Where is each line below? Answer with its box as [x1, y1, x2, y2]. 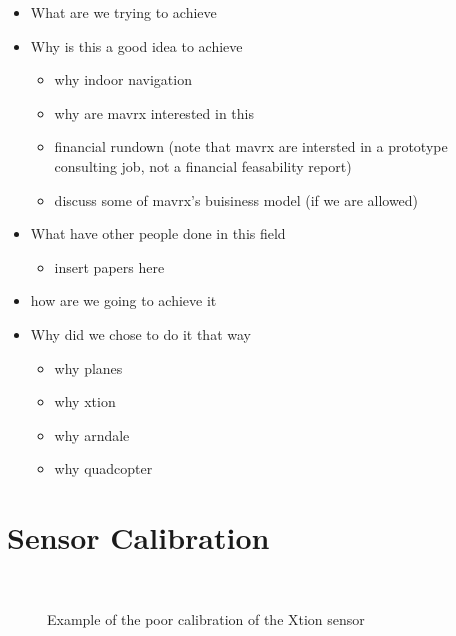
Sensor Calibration [7, 517, 270, 558]
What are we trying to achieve [30, 2, 217, 22]
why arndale [54, 424, 130, 445]
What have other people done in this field [30, 223, 286, 244]
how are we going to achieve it [30, 290, 217, 311]
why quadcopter [54, 458, 153, 479]
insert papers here [54, 256, 165, 277]
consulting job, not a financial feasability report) [54, 155, 352, 176]
